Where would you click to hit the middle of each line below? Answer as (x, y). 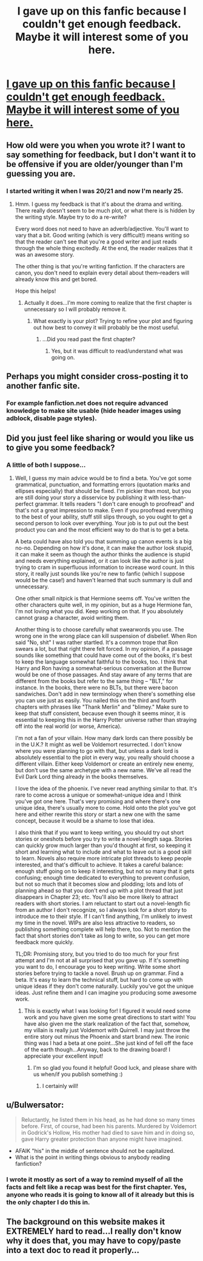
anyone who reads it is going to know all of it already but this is (101, 1194)
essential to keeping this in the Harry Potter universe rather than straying (106, 719)
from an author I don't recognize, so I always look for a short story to (101, 909)
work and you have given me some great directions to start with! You (110, 1017)
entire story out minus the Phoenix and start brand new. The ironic (107, 1036)
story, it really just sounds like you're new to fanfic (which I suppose (100, 573)
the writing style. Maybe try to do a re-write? (71, 217)
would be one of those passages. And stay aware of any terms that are (104, 675)
